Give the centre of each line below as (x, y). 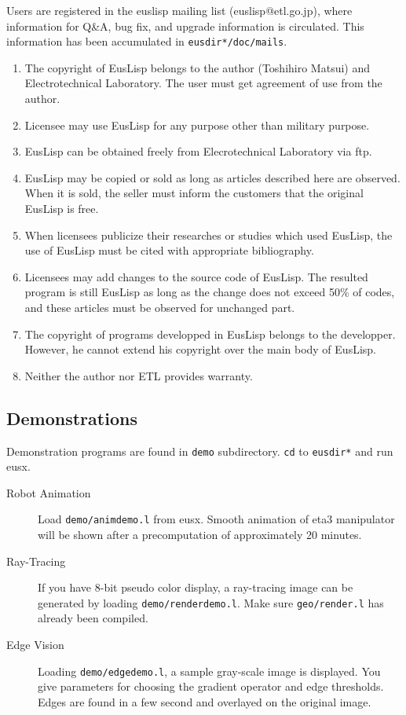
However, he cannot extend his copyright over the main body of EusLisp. (200, 349)
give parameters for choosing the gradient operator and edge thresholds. (211, 686)
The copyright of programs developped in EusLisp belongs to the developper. (210, 334)
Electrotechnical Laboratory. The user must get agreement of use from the (203, 83)
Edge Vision (35, 645)
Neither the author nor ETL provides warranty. (139, 375)
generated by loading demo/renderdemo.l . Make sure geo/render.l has (211, 602)
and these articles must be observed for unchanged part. (160, 307)
